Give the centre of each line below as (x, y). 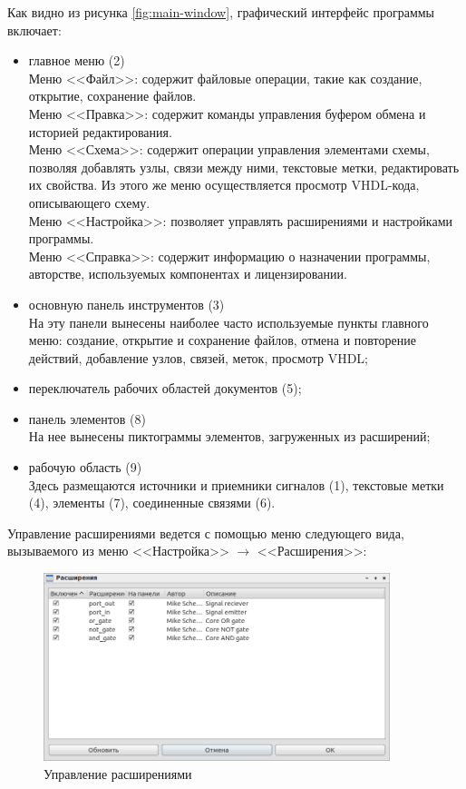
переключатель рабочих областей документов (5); (165, 388)
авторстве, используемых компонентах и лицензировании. (188, 274)
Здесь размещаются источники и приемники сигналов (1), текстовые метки (236, 484)
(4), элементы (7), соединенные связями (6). (152, 503)
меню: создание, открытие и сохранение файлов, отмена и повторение (222, 340)
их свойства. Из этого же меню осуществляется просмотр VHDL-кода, (224, 185)
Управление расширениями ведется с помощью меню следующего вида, (206, 533)
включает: (34, 30)
